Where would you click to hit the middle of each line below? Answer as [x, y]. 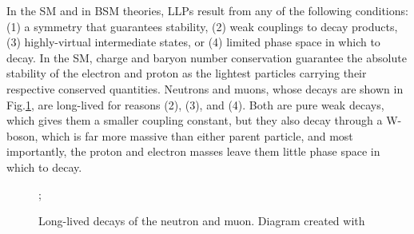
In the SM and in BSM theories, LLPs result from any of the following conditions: [207, 10]
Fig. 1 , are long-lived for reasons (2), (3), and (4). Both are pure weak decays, [195, 104]
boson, [22, 135]
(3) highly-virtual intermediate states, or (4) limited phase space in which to [193, 42]
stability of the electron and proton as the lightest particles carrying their [187, 73]
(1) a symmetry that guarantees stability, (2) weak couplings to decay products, [202, 26]
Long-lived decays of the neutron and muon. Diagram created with [202, 221]
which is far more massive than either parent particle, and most [197, 135]
